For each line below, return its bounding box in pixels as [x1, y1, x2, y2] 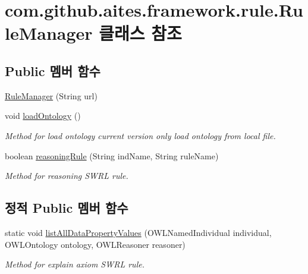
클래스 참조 [99, 21, 182, 45]
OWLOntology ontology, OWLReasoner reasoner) [5, 238, 186, 250]
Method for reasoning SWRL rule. [5, 169, 128, 182]
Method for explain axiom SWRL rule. [5, 258, 144, 270]
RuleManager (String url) [5, 89, 98, 102]
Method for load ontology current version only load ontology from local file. [5, 129, 276, 141]
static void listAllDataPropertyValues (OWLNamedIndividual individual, [5, 226, 272, 238]
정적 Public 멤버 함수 [5, 199, 128, 217]
